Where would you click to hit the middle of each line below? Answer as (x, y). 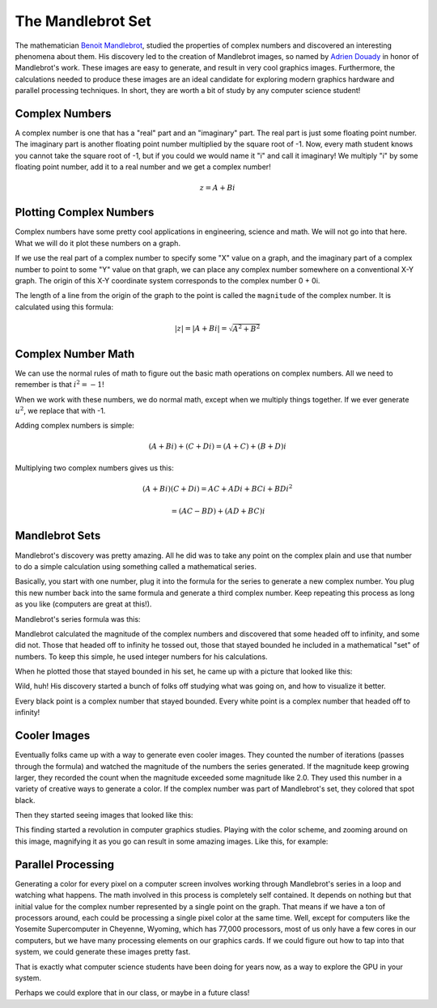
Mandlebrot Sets (58, 536)
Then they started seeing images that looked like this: (104, 815)
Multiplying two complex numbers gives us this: (94, 468)
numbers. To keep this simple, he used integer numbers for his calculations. (141, 657)
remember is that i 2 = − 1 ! (59, 384)
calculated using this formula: (64, 307)
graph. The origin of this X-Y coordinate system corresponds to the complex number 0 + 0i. (168, 281)
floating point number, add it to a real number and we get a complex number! (143, 167)
